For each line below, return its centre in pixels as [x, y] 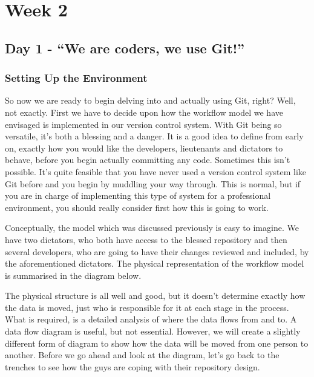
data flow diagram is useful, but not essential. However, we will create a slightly [153, 331]
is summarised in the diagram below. [73, 275]
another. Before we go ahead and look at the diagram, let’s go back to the [142, 355]
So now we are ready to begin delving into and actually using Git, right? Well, [150, 100]
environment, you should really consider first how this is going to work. [137, 207]
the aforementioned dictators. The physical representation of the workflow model [155, 263]
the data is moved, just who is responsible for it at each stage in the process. [147, 307]
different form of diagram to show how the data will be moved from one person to [157, 343]
